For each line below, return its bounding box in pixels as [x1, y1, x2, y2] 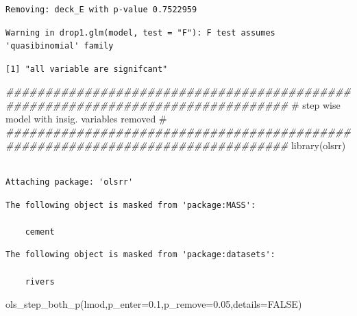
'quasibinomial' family [5, 41, 114, 51]
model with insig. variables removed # [5, 111, 167, 125]
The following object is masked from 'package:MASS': [5, 200, 256, 210]
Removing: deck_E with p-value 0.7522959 [5, 5, 197, 14]
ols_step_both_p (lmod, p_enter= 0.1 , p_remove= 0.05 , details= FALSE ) [5, 297, 302, 311]
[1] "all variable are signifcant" [5, 64, 168, 74]
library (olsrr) [291, 137, 346, 152]
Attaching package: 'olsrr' [5, 176, 134, 187]
